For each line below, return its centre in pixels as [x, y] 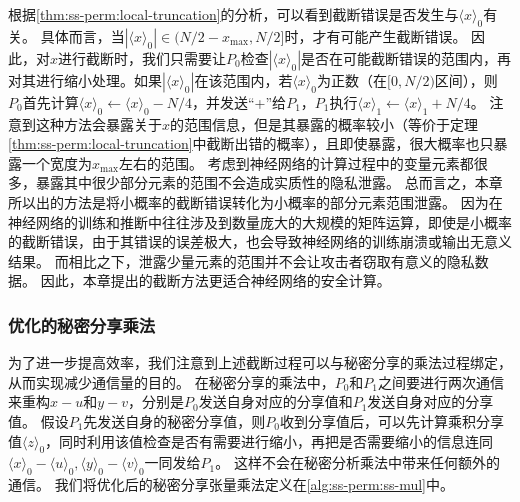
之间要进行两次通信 [441, 381]
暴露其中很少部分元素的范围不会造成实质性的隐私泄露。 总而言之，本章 [269, 182]
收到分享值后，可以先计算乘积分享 [392, 420]
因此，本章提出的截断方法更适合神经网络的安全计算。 [215, 280]
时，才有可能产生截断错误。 [375, 35]
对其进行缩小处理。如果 [85, 79]
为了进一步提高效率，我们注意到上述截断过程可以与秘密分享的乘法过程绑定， [260, 362]
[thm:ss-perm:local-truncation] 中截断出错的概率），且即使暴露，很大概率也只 [251, 143]
